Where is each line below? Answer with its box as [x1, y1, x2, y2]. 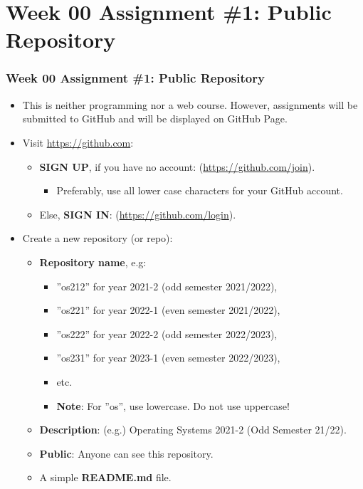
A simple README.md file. [39, 470, 172, 485]
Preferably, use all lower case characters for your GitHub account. [56, 183, 343, 198]
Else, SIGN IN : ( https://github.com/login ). [39, 206, 236, 221]
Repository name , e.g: [39, 254, 147, 269]
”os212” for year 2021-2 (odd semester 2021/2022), [56, 278, 278, 293]
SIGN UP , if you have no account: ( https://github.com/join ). [39, 159, 315, 174]
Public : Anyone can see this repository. [39, 446, 214, 461]
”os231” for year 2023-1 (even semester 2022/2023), [56, 350, 280, 365]
